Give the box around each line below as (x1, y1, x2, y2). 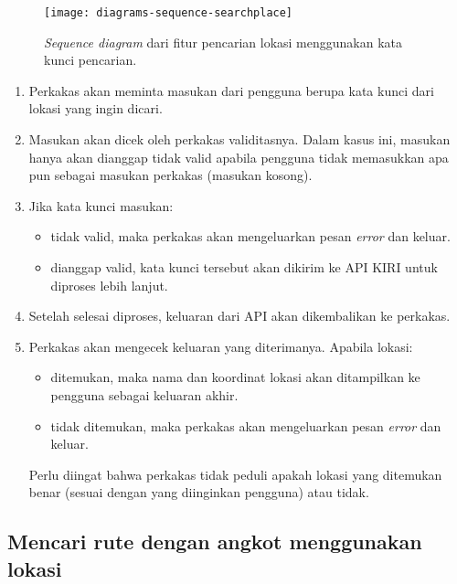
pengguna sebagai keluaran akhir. (50, 385, 239, 404)
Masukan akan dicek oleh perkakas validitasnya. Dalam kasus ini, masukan (28, 130, 451, 149)
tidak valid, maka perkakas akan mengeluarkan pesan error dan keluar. (50, 227, 451, 246)
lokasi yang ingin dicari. (28, 99, 163, 118)
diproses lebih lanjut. (50, 275, 168, 294)
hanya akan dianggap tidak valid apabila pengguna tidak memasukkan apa (28, 147, 449, 166)
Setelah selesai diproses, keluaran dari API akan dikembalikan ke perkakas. (28, 306, 451, 325)
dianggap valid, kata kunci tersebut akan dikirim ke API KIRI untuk (50, 258, 438, 276)
